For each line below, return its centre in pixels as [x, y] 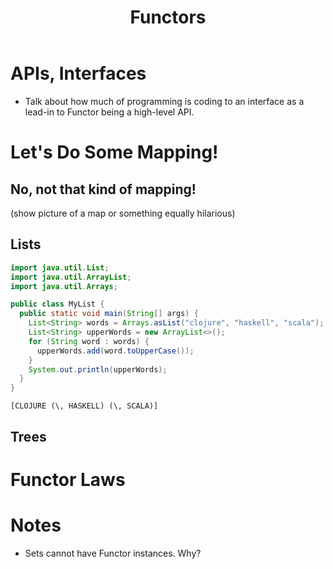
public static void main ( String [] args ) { [109, 314]
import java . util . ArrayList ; [71, 277]
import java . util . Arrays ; [64, 286]
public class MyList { [57, 304]
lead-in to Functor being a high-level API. [109, 112]
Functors [168, 17]
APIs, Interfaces [78, 73]
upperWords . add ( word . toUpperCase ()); [115, 351]
